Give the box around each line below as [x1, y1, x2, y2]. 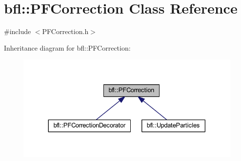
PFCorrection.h [42, 26, 89, 36]
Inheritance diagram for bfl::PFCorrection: [4, 42, 131, 53]
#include [4, 26, 31, 36]
